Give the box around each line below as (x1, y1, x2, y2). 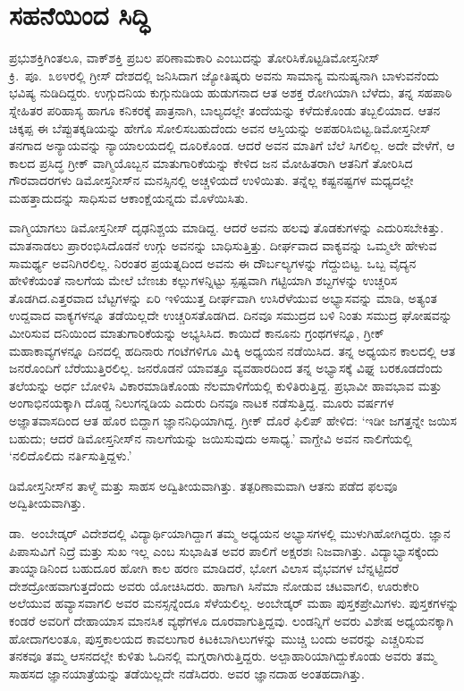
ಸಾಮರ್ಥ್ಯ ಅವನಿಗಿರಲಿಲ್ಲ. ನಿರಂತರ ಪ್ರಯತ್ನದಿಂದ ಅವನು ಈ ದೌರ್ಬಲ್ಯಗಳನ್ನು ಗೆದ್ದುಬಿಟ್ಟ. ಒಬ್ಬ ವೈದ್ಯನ (9, 253, 417, 272)
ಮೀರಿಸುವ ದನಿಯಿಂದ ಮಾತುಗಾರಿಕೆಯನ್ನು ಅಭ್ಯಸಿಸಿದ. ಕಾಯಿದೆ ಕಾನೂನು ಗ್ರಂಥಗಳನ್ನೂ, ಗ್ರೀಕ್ (9, 324, 384, 342)
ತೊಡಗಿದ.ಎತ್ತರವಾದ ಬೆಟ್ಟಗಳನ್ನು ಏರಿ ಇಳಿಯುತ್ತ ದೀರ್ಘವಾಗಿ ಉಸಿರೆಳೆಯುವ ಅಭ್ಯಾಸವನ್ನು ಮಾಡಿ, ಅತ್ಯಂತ (9, 288, 437, 307)
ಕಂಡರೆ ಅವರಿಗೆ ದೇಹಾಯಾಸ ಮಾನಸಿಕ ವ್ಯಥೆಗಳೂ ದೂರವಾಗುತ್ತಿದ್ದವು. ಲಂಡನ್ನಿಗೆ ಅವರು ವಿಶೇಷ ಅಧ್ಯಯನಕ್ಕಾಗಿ (9, 611, 453, 629)
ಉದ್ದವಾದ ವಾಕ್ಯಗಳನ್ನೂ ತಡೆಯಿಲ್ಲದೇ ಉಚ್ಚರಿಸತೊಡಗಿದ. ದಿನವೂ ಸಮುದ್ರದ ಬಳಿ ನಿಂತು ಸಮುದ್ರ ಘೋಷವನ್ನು (9, 306, 452, 324)
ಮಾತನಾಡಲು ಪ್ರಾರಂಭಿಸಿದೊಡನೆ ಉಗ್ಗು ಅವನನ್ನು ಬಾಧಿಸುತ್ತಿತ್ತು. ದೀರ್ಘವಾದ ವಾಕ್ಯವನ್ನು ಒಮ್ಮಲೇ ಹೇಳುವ (9, 236, 437, 255)
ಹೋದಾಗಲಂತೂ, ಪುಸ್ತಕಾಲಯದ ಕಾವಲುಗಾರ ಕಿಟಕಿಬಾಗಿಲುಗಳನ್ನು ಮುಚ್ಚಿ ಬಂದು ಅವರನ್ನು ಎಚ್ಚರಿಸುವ (9, 628, 424, 647)
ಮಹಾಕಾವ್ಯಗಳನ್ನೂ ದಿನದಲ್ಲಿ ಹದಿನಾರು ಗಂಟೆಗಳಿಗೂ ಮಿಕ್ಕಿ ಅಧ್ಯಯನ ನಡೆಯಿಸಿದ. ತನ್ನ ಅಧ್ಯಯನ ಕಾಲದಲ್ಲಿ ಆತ (9, 341, 456, 359)
